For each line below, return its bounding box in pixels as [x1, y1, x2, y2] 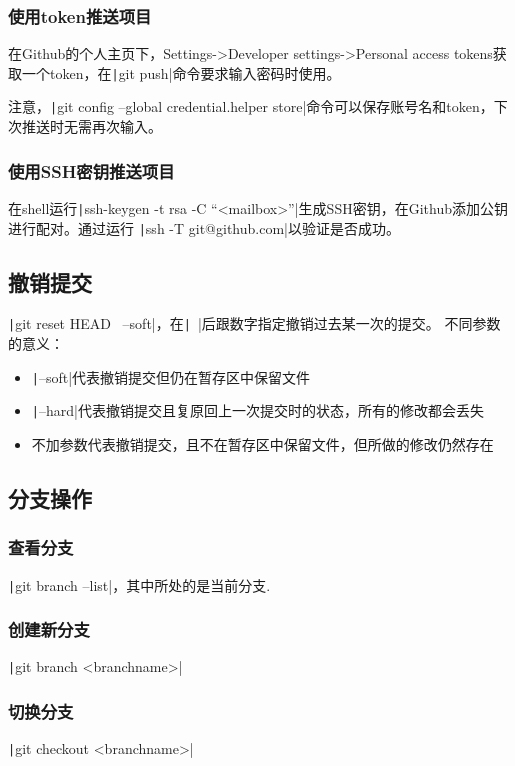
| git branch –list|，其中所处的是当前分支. [8, 574, 271, 595]
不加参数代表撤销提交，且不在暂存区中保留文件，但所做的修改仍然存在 [31, 434, 494, 455]
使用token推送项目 [8, 3, 152, 28]
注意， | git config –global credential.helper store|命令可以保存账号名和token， [8, 96, 494, 117]
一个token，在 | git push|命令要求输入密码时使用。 [21, 62, 341, 83]
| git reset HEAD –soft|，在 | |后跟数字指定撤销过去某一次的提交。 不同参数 [8, 313, 501, 334]
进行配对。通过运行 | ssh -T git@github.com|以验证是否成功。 [8, 217, 400, 238]
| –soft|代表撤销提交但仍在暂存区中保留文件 [31, 366, 311, 387]
